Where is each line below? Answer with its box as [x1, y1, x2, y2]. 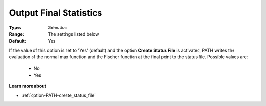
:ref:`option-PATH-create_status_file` [21, 92, 96, 98]
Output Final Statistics [9, 7, 102, 18]
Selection [48, 25, 67, 30]
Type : [9, 25, 22, 30]
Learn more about [9, 83, 47, 89]
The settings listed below [48, 31, 99, 37]
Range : [9, 31, 24, 37]
